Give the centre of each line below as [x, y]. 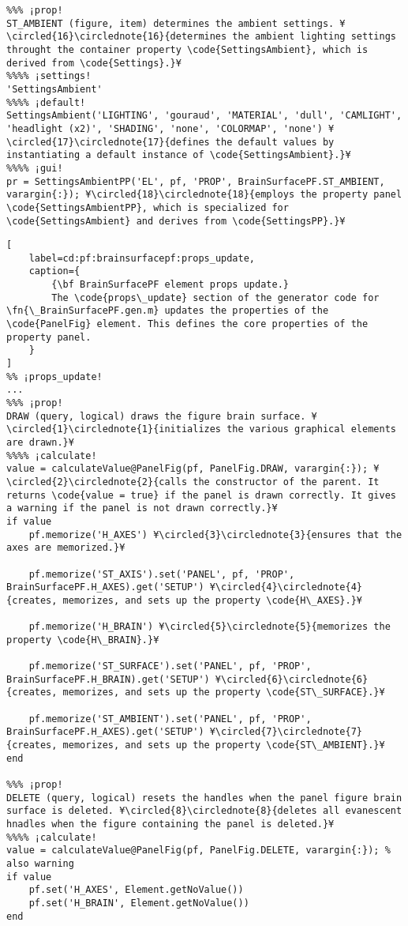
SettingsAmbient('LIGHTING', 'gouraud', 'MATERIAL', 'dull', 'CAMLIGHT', [204, 116]
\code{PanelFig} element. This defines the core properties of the [187, 324]
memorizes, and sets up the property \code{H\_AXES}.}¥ [213, 600]
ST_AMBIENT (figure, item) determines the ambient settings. [170, 23]
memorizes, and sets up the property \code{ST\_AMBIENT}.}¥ [224, 745]
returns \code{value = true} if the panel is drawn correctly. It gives [201, 495]
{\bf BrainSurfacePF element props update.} [170, 285]
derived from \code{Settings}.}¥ [94, 63]
